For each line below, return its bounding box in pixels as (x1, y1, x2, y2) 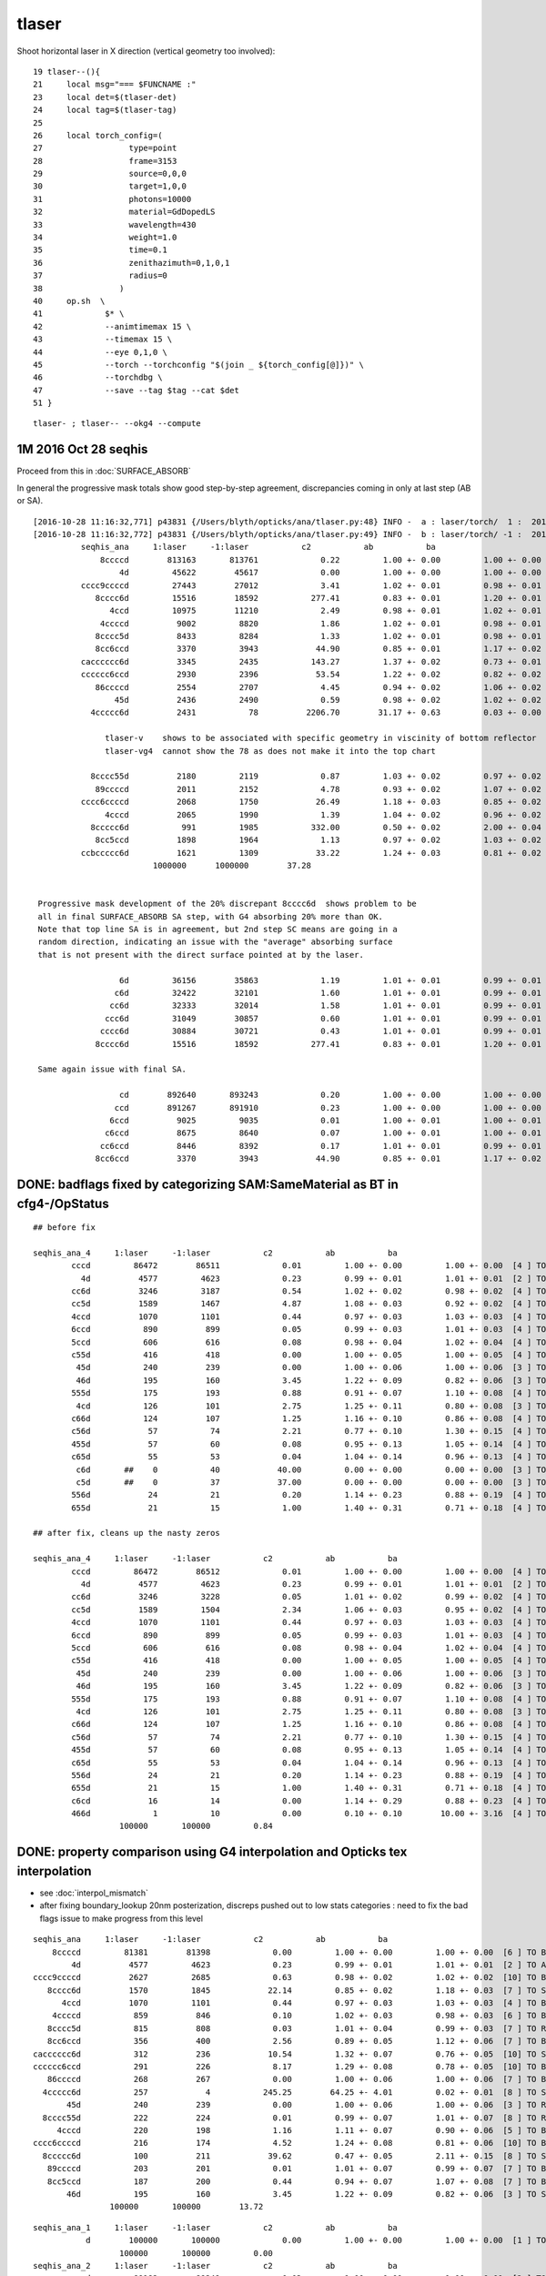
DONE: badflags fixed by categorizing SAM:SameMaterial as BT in (16, 1176, 399, 1192)
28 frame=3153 (33, 156, 177, 166)
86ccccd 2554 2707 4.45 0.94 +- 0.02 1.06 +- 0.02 (95, 682, 541, 692)
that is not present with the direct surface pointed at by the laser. (37, 950, 364, 960)
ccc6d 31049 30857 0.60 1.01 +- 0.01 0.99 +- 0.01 (105, 1013, 541, 1023)
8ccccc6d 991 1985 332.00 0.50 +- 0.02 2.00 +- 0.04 (90, 822, 541, 832)
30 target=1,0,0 (33, 181, 187, 191)
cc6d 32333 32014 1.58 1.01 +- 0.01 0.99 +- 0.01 (109, 1001, 541, 1011)
